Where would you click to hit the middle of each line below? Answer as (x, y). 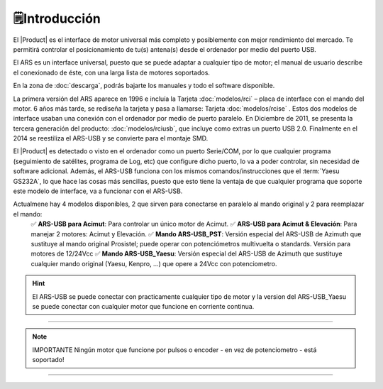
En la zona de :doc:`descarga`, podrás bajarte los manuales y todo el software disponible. (144, 86)
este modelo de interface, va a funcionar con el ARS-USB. (98, 191)
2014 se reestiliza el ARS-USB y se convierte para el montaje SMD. (111, 138)
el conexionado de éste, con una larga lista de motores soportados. (112, 72)
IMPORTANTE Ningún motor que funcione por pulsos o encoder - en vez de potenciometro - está (174, 350)
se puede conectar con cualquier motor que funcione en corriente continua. (143, 306)
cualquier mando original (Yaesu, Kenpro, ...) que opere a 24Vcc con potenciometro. (154, 263)
